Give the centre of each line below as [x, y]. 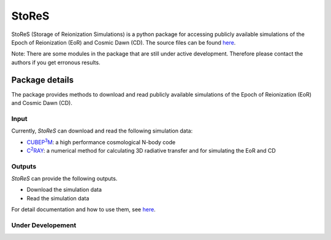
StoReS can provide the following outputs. [64, 179]
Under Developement [44, 225]
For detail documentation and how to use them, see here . [83, 209]
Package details [42, 80]
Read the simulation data [58, 198]
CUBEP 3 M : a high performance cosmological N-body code [101, 142]
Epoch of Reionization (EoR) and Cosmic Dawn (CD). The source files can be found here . [124, 42]
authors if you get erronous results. [56, 62]
